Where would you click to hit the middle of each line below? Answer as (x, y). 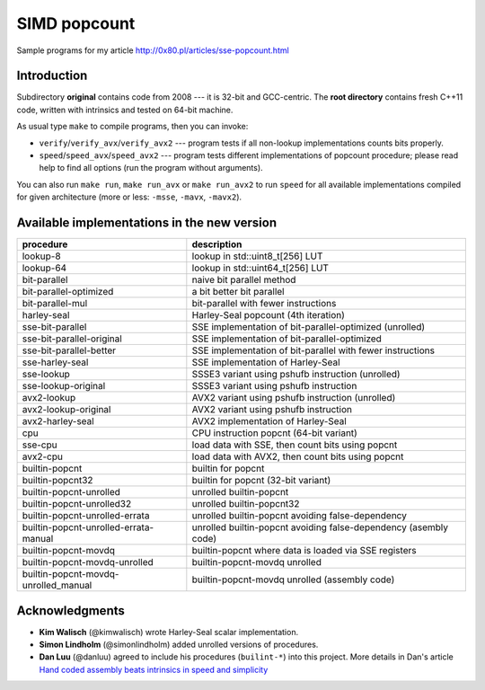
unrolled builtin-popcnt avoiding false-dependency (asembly (320, 527)
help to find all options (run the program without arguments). (151, 168)
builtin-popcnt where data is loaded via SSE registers (304, 551)
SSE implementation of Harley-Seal (266, 362)
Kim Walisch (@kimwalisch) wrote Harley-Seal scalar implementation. (169, 632)
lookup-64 (44, 268)
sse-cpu (40, 445)
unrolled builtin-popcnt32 (246, 504)
